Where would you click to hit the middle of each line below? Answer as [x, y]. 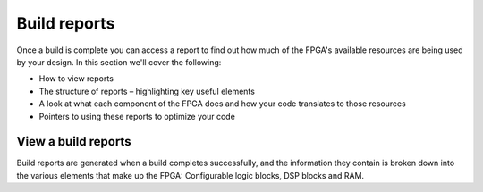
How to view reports [76, 79]
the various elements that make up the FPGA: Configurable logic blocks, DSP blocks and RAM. [191, 175]
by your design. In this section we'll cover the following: [119, 62]
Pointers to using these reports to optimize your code [137, 116]
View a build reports [74, 142]
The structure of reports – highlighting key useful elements [147, 91]
